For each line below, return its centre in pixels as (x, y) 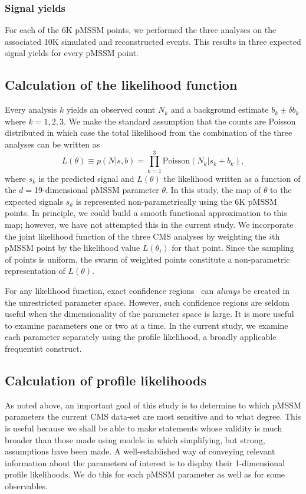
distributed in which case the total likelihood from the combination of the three (149, 133)
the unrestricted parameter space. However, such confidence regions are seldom (147, 302)
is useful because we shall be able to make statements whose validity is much (144, 428)
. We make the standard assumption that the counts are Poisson (180, 121)
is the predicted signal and (86, 178)
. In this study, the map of (213, 190)
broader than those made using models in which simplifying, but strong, (135, 439)
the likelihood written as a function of (232, 178)
